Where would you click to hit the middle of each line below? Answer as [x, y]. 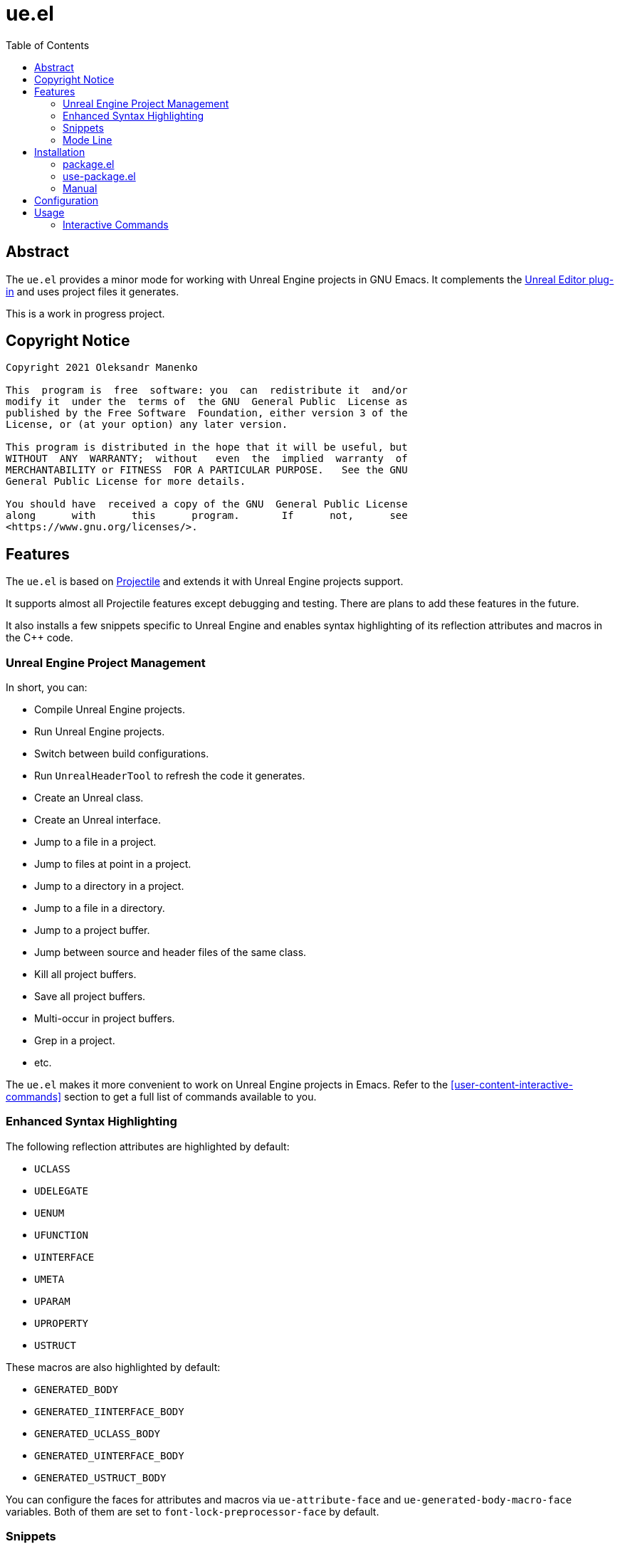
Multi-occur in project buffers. [105, 1019]
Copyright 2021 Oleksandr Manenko [102, 368]
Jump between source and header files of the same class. [170, 952]
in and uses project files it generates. [93, 291]
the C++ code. [40, 638]
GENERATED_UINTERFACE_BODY [109, 1455]
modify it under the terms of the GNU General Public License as [207, 402]
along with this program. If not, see [207, 516]
